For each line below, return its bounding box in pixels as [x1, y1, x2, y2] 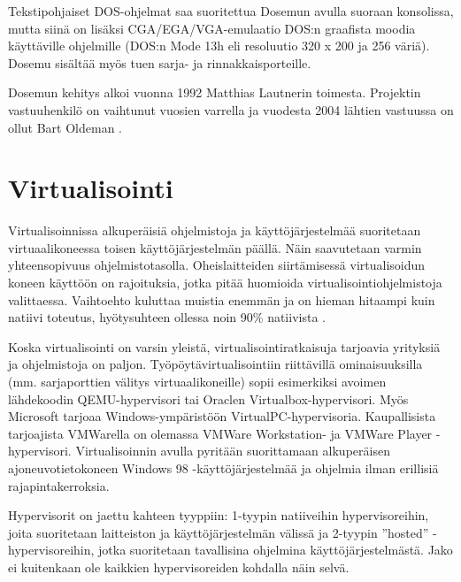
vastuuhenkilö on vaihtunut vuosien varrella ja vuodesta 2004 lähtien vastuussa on [8, 100, 454, 119]
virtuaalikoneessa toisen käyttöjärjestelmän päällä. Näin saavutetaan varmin [8, 238, 422, 257]
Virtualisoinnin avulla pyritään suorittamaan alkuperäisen [75, 441, 390, 460]
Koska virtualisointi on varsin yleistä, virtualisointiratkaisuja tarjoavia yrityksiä [8, 337, 441, 356]
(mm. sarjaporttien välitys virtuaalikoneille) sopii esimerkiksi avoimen [8, 372, 387, 391]
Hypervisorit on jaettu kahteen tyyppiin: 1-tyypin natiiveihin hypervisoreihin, [8, 506, 429, 525]
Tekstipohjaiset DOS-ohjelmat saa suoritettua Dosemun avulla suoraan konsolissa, [8, 2, 454, 19]
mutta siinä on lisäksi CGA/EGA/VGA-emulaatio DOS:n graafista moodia [8, 19, 416, 37]
